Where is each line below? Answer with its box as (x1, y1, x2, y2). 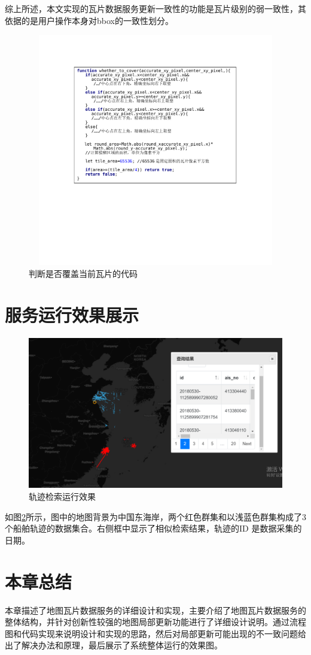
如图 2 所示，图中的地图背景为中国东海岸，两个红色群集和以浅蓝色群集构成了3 (5, 510, 306, 523)
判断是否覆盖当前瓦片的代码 (29, 267, 138, 279)
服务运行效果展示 (5, 302, 139, 327)
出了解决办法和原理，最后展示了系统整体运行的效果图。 (5, 639, 222, 651)
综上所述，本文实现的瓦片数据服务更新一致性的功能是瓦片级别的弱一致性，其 (5, 2, 306, 14)
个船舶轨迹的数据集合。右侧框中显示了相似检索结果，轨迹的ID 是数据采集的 (5, 522, 302, 535)
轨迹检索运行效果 (29, 490, 96, 503)
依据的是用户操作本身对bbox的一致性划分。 (5, 14, 173, 26)
